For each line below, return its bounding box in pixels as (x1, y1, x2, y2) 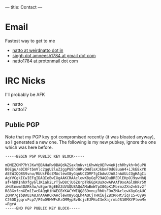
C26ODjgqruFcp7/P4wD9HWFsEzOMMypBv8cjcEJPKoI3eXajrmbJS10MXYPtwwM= (5, 197, 147, 202)
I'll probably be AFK (5, 91, 45, 97)
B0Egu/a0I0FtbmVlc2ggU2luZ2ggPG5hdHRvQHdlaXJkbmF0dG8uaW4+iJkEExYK (5, 167, 147, 172)
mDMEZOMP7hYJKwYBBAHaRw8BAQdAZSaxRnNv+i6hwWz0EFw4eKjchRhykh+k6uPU (5, 163, 147, 168)
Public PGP (5, 121, 40, 129)
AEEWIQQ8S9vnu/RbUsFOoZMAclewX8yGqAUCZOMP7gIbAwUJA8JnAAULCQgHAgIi (5, 171, 147, 176)
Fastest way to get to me (5, 38, 55, 43)
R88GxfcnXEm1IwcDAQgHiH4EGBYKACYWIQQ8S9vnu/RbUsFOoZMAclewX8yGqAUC (5, 188, 147, 193)
